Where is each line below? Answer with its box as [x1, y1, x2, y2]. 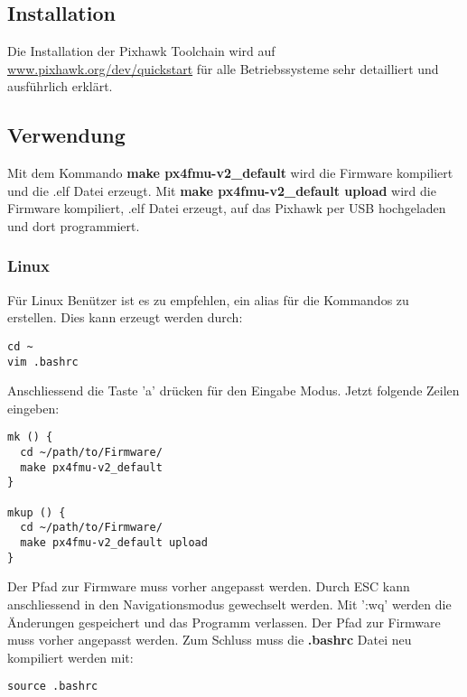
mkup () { [7, 506, 66, 519]
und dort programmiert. [7, 216, 140, 235]
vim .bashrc [7, 355, 79, 368]
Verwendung [7, 121, 126, 149]
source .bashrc [7, 680, 98, 693]
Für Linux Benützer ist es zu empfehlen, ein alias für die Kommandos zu [7, 290, 409, 309]
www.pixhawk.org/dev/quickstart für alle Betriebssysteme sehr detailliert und [7, 59, 439, 78]
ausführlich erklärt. [7, 77, 113, 96]
